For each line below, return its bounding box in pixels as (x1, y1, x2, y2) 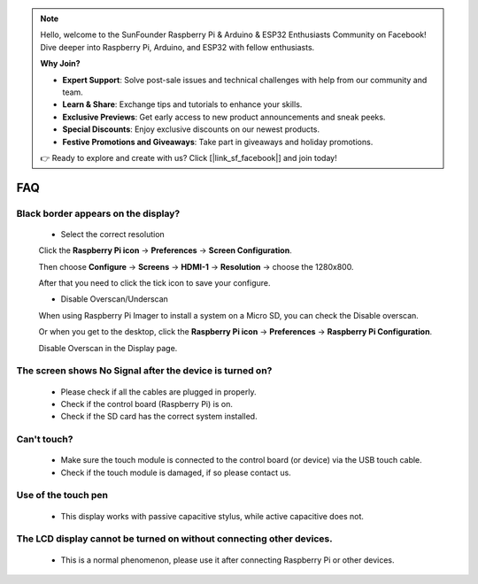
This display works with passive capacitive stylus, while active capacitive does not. (60, 511, 365, 521)
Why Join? (40, 58, 81, 69)
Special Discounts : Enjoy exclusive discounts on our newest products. (62, 124, 320, 134)
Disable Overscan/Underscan (60, 294, 168, 304)
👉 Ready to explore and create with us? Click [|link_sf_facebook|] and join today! (40, 152, 337, 163)
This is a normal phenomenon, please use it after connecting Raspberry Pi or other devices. (60, 554, 395, 565)
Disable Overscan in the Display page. (38, 342, 178, 353)
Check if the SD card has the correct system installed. (60, 411, 258, 422)
